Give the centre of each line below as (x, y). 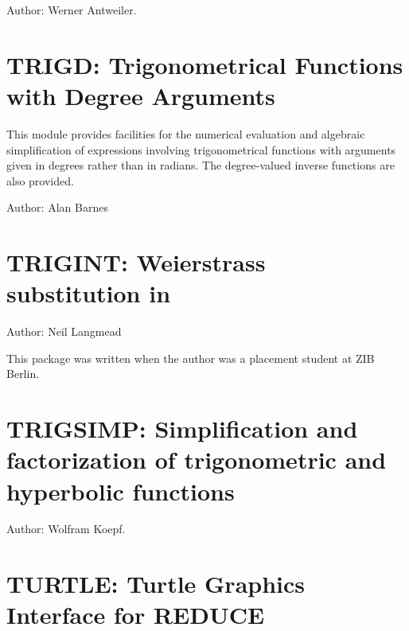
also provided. (40, 180)
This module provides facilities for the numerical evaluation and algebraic (186, 133)
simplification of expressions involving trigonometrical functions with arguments (201, 149)
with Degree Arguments (141, 95)
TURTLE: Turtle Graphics (156, 584)
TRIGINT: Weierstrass (136, 262)
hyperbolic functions (121, 491)
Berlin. (23, 374)
